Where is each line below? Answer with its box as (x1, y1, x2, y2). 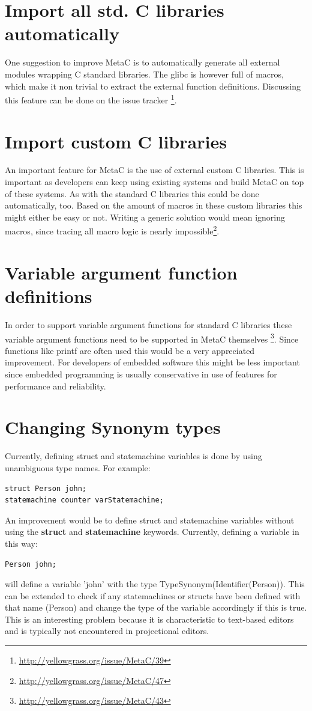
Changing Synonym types (5, 415, 221, 439)
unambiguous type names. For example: (5, 461, 151, 474)
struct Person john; (5, 484, 87, 493)
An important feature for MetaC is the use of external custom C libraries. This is (5, 163, 304, 176)
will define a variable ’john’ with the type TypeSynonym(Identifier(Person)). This (5, 578, 305, 590)
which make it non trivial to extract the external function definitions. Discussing (5, 79, 301, 92)
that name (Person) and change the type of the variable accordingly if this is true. (5, 601, 307, 614)
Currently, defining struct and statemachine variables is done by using (5, 450, 262, 462)
